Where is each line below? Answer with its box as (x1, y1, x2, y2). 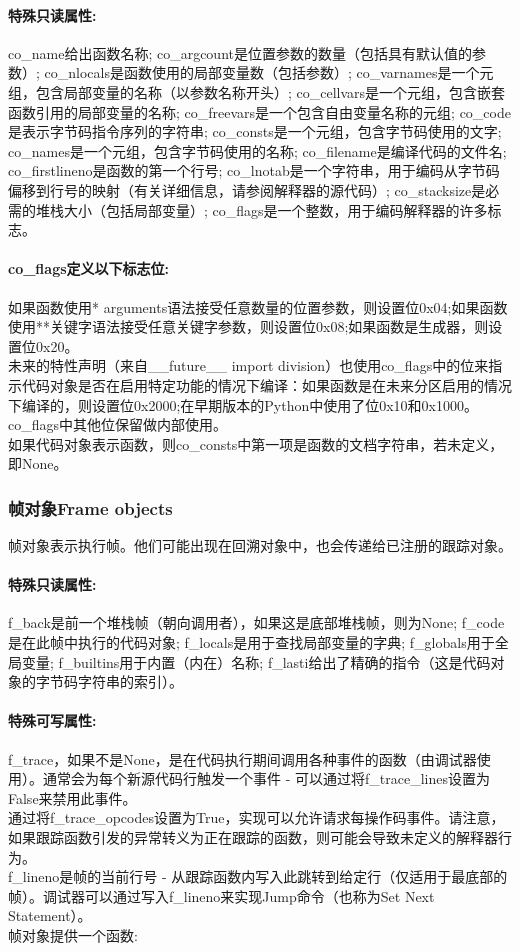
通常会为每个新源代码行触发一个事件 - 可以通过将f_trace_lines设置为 (42, 768, 490, 789)
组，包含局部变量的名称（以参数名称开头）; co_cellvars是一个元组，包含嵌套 (8, 81, 506, 102)
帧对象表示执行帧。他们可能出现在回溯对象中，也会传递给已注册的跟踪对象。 (8, 535, 512, 556)
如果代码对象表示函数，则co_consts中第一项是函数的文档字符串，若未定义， (8, 433, 504, 454)
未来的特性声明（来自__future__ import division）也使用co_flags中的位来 (8, 355, 489, 376)
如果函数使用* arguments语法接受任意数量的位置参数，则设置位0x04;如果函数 (8, 296, 508, 317)
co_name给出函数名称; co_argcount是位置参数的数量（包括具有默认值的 (8, 42, 472, 63)
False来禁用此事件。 (8, 787, 137, 808)
